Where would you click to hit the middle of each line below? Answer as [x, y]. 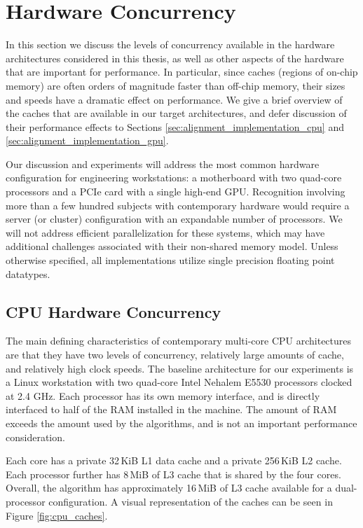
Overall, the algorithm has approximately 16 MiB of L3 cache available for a [169, 488]
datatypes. [28, 273]
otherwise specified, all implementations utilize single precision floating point [170, 260]
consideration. [35, 437]
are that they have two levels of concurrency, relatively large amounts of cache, [175, 355]
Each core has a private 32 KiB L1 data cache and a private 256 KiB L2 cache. [174, 460]
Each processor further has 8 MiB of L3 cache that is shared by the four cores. [173, 474]
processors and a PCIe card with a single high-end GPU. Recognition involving [176, 192]
